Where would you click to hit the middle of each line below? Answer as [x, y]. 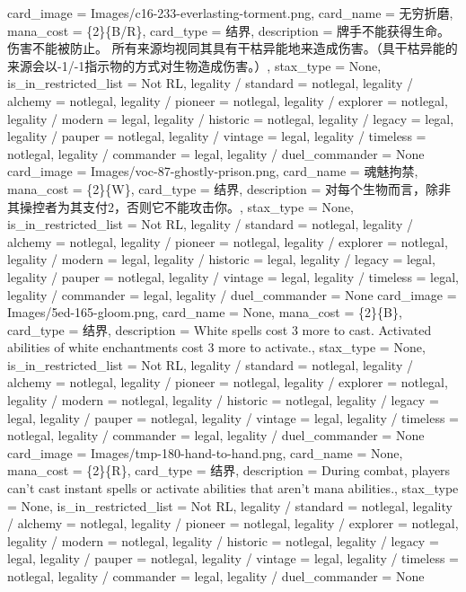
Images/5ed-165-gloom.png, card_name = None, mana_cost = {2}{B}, [205, 312]
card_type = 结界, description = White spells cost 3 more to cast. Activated [220, 329]
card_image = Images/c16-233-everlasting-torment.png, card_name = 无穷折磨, [230, 13]
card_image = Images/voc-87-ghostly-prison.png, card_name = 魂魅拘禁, [213, 171]
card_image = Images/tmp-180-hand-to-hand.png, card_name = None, [205, 452]
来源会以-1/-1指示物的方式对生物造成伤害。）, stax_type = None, [194, 65]
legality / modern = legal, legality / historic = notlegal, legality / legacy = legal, [231, 118]
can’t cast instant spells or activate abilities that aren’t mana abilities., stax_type [233, 488]
